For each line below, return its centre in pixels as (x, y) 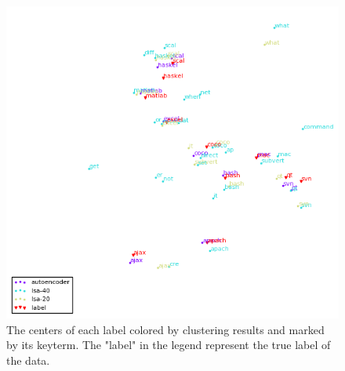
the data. (28, 360)
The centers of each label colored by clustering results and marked (165, 329)
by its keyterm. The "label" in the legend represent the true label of (169, 345)
